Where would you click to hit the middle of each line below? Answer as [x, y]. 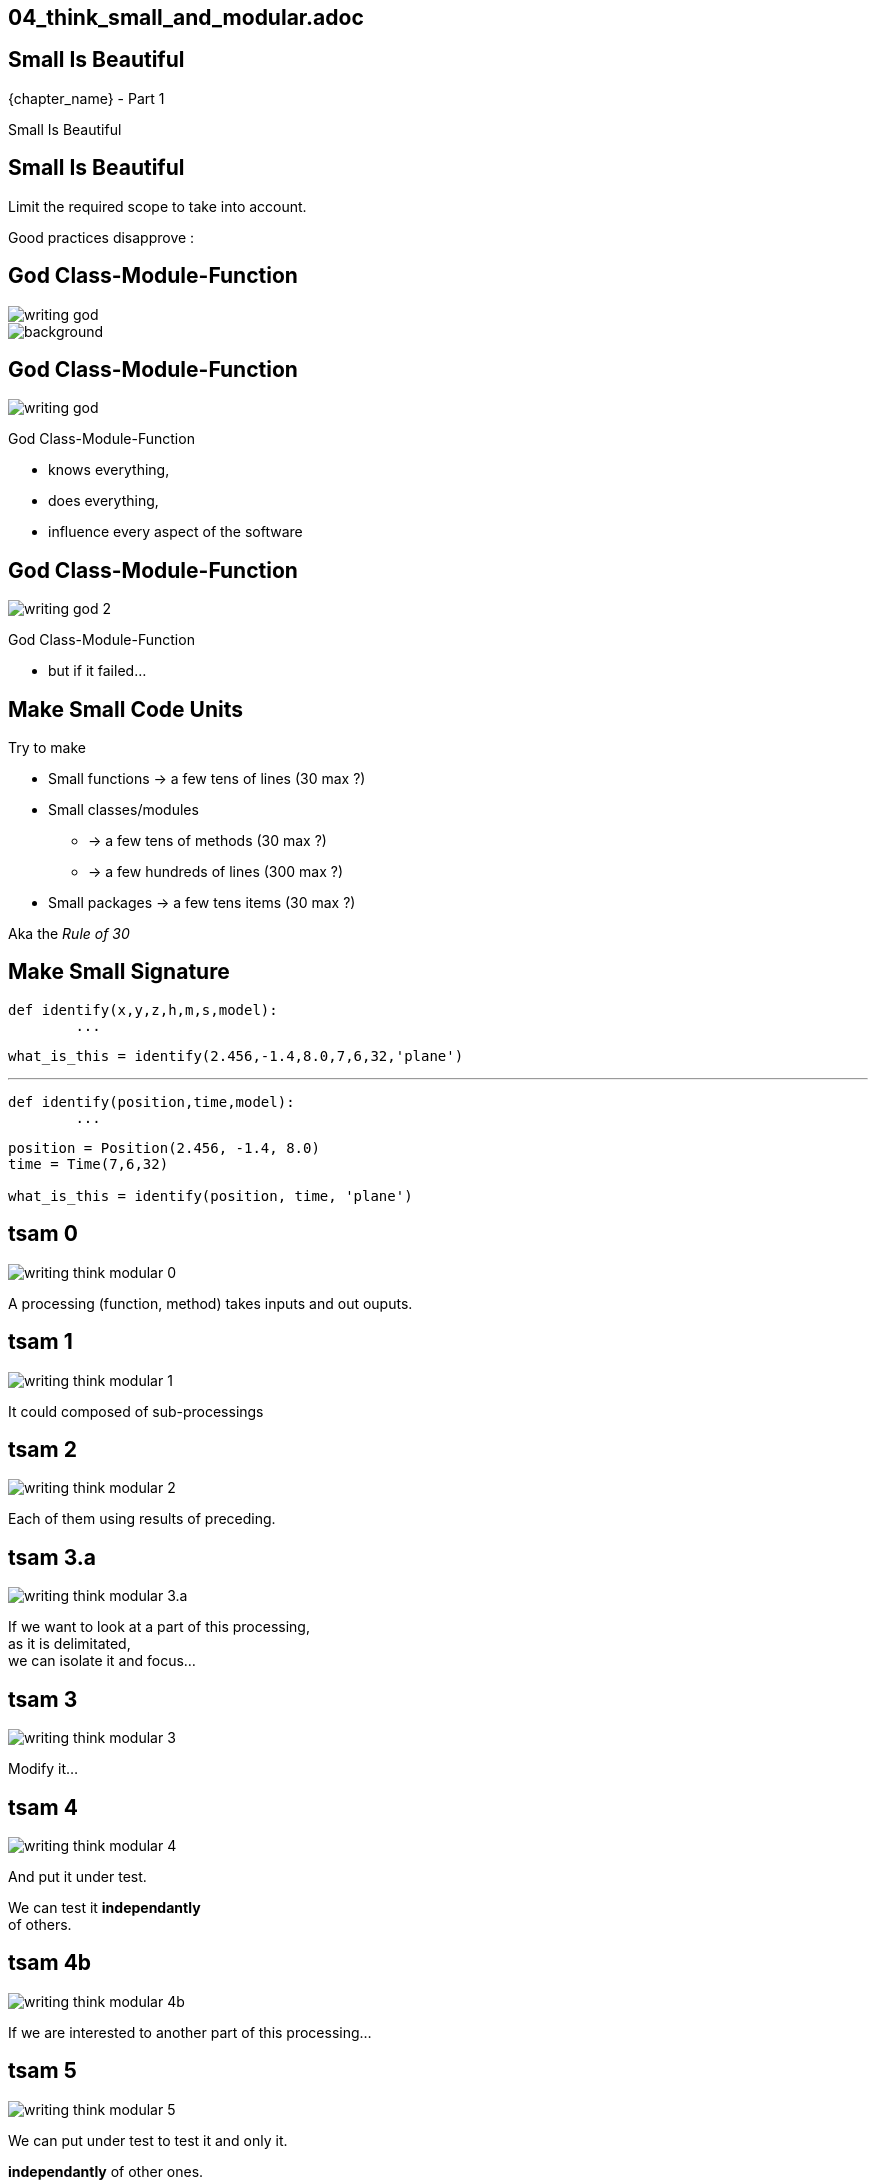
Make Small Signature [119, 972]
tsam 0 [43, 1234]
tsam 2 [42, 1450]
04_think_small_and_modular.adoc [186, 17]
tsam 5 [42, 2071]
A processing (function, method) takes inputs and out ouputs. [210, 1303]
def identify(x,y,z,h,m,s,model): [143, 1009]
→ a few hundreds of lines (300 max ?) [216, 872]
